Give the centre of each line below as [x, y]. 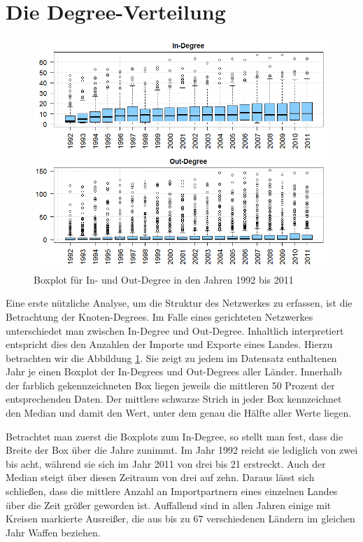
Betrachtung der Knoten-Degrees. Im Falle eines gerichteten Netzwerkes [159, 316]
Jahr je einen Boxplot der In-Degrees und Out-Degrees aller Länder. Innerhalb [174, 371]
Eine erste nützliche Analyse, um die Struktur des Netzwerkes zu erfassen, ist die [179, 303]
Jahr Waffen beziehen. [53, 532]
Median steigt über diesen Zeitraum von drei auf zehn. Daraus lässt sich [160, 477]
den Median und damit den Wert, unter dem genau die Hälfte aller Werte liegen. [179, 413]
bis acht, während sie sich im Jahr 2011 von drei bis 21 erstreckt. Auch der [166, 463]
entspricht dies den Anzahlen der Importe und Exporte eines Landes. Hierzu [169, 344]
